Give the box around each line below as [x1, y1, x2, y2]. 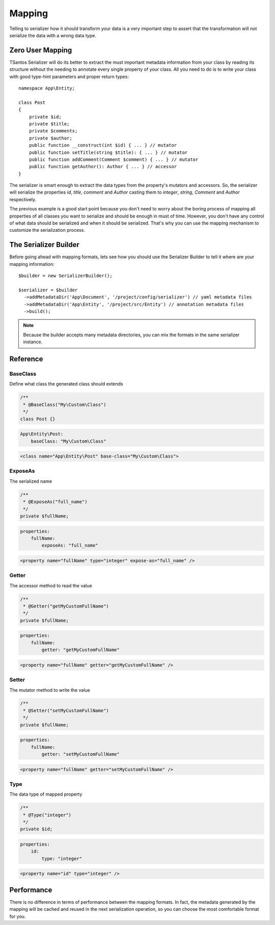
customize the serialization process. [9, 227, 85, 233]
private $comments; [29, 128, 78, 134]
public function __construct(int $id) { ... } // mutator [29, 143, 177, 148]
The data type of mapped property [9, 791, 82, 797]
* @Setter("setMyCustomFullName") [23, 708, 109, 713]
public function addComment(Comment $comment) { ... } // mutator [29, 156, 199, 162]
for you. [9, 913, 26, 919]
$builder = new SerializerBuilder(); [18, 273, 113, 279]
